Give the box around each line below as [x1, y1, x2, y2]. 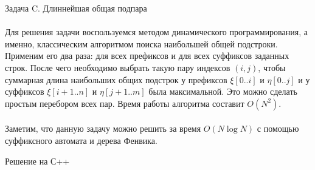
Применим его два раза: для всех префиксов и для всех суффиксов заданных [5, 49, 289, 62]
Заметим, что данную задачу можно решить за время [5, 122, 201, 135]
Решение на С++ [5, 154, 70, 167]
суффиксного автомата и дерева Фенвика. [5, 134, 157, 146]
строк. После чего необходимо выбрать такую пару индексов [5, 61, 230, 73]
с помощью [257, 122, 299, 135]
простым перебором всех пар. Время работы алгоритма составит [5, 97, 244, 109]
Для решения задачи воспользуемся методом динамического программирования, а [5, 25, 308, 38]
